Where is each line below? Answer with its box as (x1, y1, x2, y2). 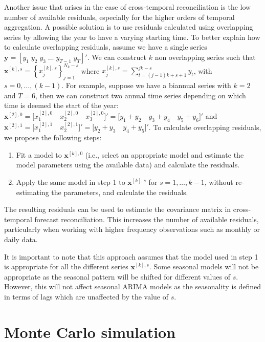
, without (204, 177, 233, 187)
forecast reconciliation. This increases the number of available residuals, (34, 213, 259, 224)
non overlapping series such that (154, 51, 256, 62)
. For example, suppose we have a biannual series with (61, 80, 231, 91)
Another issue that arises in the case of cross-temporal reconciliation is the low (4, 2, 251, 12)
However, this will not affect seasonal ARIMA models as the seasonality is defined (4, 281, 261, 292)
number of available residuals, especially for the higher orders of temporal (4, 11, 235, 22)
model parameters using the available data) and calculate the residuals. (16, 159, 240, 170)
